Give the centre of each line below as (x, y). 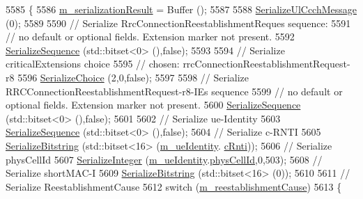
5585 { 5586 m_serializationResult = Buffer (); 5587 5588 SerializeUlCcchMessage (181, 9)
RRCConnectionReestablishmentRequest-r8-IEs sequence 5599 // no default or (174, 91)
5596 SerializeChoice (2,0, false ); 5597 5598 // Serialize (133, 77)
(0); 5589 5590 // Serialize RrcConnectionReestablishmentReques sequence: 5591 (178, 23)
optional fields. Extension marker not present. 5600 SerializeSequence (153, 105)
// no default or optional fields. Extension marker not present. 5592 (150, 37)
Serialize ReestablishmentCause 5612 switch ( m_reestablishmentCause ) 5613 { (174, 186)
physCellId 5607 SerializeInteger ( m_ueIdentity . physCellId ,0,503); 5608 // (164, 159)
